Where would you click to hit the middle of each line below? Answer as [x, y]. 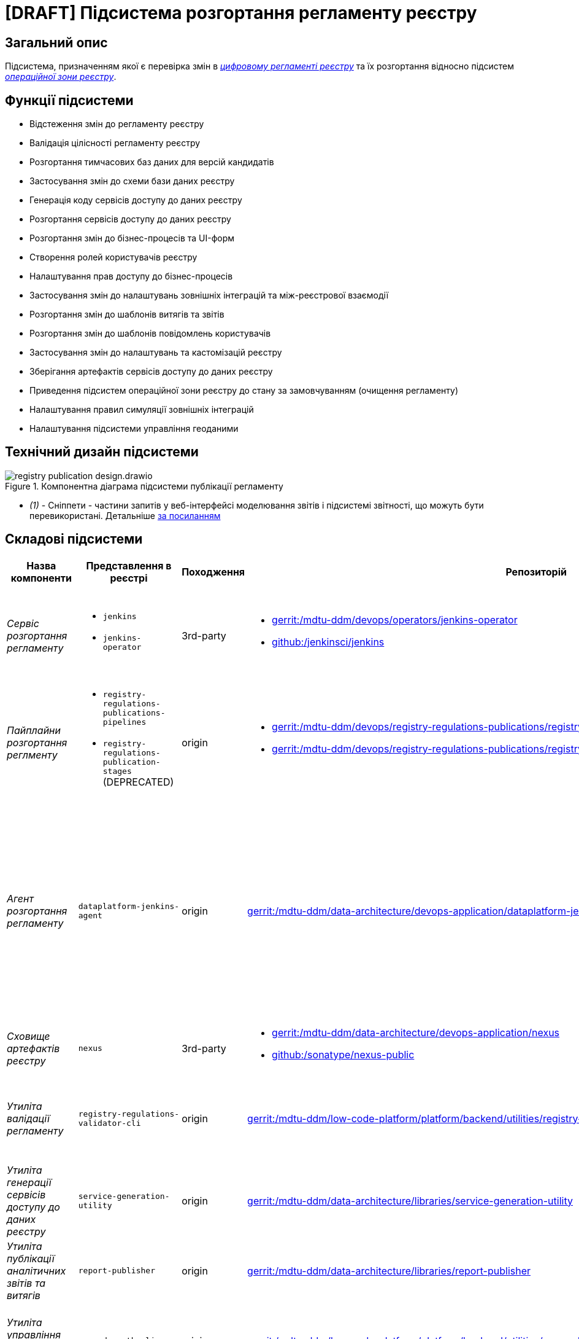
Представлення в [129, 565]
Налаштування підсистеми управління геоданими [134, 429]
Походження [213, 572]
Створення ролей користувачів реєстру [113, 257]
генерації [29, 1182]
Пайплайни [34, 730]
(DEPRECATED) [138, 782]
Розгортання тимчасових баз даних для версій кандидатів [152, 162]
